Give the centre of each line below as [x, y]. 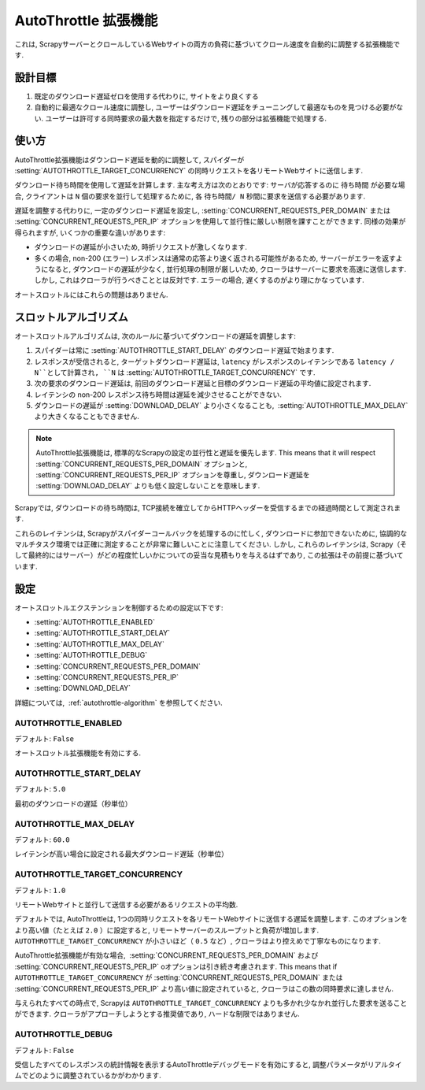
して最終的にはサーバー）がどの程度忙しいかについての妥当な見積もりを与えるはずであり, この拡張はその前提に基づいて [209, 555]
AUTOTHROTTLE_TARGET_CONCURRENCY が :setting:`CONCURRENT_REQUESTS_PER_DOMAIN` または [179, 977]
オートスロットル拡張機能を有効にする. [78, 753]
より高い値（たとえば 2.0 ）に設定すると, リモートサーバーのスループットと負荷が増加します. [166, 930]
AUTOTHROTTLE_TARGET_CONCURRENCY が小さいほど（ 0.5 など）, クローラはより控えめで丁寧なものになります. [198, 941]
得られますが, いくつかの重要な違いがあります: [90, 232]
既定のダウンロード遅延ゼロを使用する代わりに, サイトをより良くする [146, 96]
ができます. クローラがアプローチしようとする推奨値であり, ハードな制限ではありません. [157, 1014]
